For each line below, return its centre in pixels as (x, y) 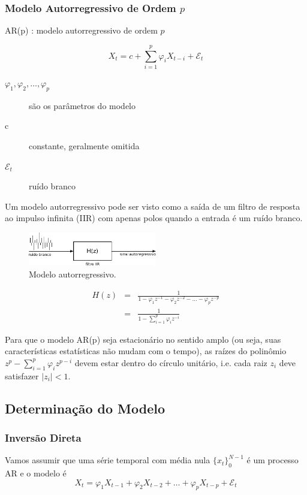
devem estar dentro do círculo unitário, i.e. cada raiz (171, 362)
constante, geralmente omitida (84, 145)
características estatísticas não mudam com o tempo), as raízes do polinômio (146, 351)
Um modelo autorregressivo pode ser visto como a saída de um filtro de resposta (153, 206)
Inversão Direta (43, 437)
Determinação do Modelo (85, 408)
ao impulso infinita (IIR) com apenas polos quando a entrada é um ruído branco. (154, 218)
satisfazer (22, 375)
